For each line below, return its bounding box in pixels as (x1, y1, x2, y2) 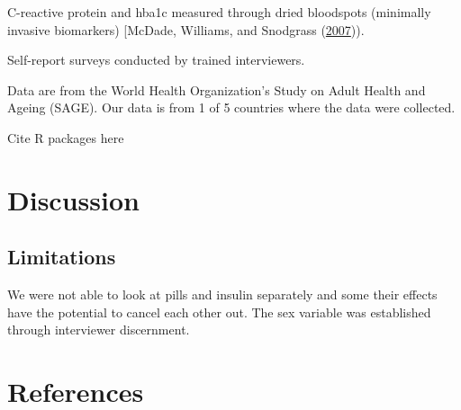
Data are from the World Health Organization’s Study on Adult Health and (7, 80, 426, 99)
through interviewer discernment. (7, 320, 190, 339)
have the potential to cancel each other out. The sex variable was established (7, 302, 431, 321)
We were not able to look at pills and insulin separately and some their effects (7, 285, 438, 304)
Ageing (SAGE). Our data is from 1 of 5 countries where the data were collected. (7, 98, 456, 117)
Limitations (7, 243, 116, 271)
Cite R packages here (7, 128, 124, 147)
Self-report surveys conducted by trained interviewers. (7, 50, 305, 69)
